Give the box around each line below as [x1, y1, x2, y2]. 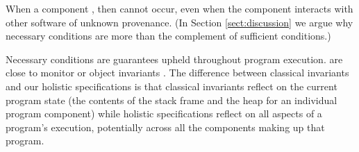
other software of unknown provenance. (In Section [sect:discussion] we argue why [6, 15, 353, 29]
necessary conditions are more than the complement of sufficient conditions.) [6, 28, 331, 43]
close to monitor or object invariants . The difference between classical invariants [6, 65, 349, 80]
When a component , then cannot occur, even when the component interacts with [6, 1, 353, 15]
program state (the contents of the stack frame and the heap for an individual [6, 92, 337, 107]
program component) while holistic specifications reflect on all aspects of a [6, 106, 322, 121]
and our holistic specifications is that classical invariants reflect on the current [6, 78, 337, 93]
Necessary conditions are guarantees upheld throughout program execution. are [6, 51, 343, 66]
